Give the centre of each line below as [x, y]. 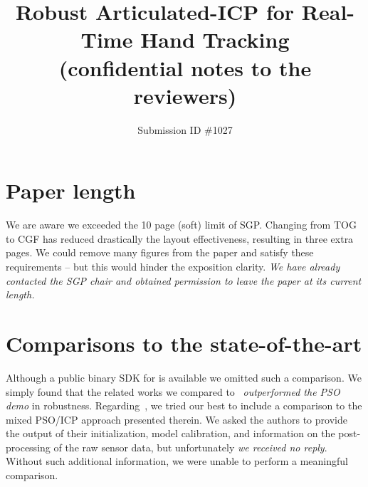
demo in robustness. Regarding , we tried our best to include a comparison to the [184, 405]
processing [28, 447]
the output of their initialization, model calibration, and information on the [170, 433]
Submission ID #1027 [185, 129]
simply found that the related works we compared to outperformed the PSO [173, 391]
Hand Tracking [215, 40]
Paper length [71, 190]
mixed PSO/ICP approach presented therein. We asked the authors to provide [177, 419]
